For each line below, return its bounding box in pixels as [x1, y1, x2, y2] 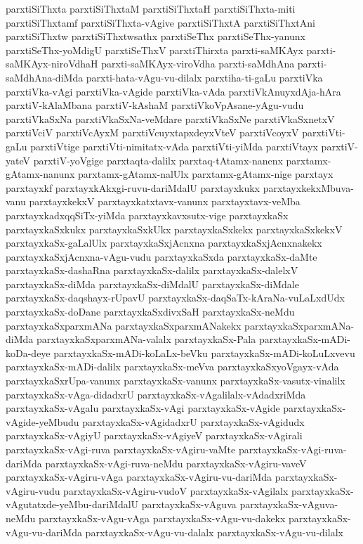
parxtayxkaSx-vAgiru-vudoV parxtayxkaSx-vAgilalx [63, 483, 289, 498]
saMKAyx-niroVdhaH [6, 56, 98, 71]
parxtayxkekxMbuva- [263, 180, 354, 195]
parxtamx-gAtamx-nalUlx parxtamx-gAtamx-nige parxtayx [78, 167, 334, 181]
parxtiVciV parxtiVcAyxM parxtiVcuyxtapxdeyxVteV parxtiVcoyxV [6, 125, 299, 140]
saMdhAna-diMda [6, 70, 84, 84]
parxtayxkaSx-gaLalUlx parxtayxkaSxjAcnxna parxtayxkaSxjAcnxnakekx [6, 235, 322, 250]
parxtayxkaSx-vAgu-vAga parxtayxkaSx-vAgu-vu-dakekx [39, 510, 286, 525]
